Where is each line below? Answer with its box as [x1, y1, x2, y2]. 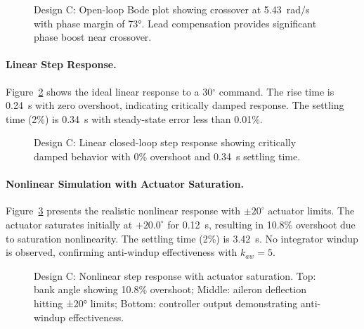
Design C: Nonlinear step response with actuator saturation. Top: [34, 268, 316, 283]
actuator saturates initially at [6, 217, 133, 231]
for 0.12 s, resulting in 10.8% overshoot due [167, 217, 356, 231]
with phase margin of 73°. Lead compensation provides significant [34, 15, 317, 30]
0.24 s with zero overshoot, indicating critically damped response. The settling [6, 98, 344, 112]
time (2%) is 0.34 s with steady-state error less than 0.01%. [6, 111, 263, 126]
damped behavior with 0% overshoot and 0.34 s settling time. [34, 148, 301, 163]
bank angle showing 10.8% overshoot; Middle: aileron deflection [34, 282, 306, 297]
